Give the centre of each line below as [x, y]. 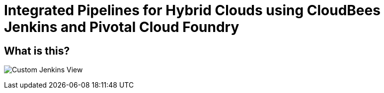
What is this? [37, 51]
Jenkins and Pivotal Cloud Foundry [122, 27]
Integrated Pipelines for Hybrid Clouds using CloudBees [192, 10]
